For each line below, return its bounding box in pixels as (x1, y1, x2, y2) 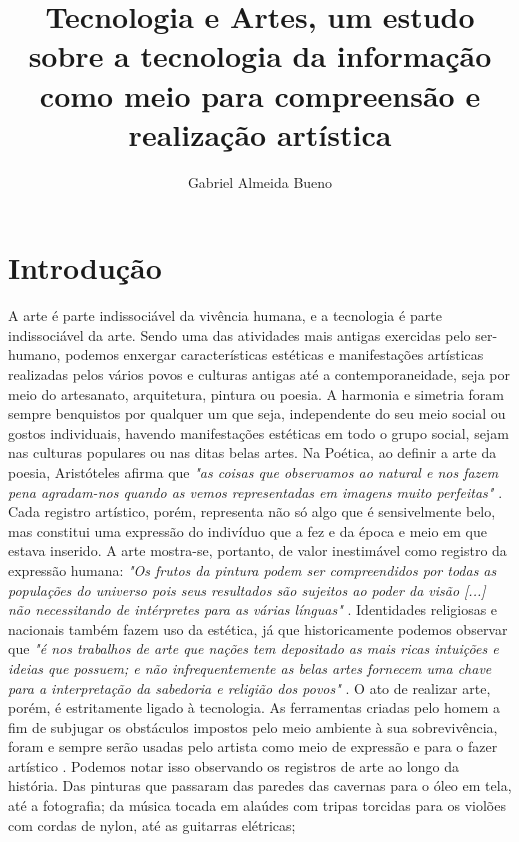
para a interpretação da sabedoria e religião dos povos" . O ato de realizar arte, (8, 677, 491, 698)
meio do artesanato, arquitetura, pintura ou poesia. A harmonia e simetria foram (8, 383, 504, 404)
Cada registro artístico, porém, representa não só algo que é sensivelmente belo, (8, 501, 496, 522)
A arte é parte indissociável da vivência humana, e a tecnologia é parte (8, 305, 442, 326)
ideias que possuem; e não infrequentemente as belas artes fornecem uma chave (8, 657, 492, 678)
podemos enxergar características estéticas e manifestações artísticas (65, 344, 484, 365)
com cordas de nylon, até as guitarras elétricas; (8, 814, 296, 835)
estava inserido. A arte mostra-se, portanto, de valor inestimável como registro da (8, 540, 507, 561)
